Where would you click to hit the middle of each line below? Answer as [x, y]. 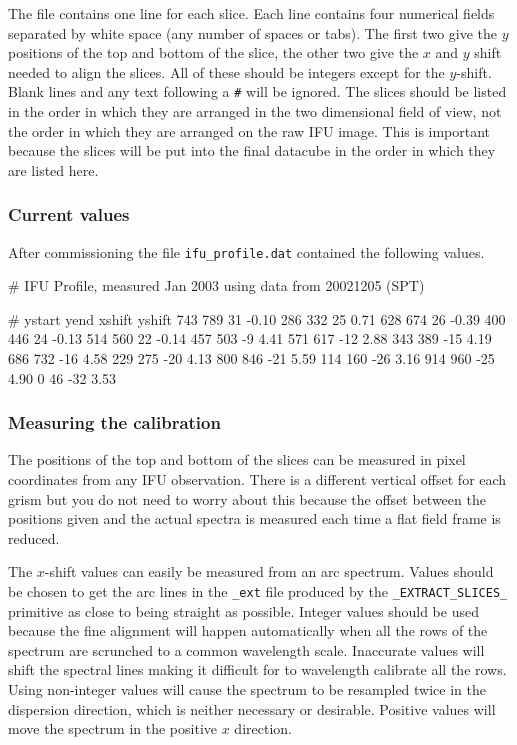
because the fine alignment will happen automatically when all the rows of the [248, 630]
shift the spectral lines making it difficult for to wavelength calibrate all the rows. [257, 669]
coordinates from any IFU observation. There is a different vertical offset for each [257, 479]
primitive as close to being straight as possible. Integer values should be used [243, 610]
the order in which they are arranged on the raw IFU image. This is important [249, 130]
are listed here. [53, 169]
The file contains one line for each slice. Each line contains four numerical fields [251, 13]
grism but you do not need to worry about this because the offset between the [247, 498]
